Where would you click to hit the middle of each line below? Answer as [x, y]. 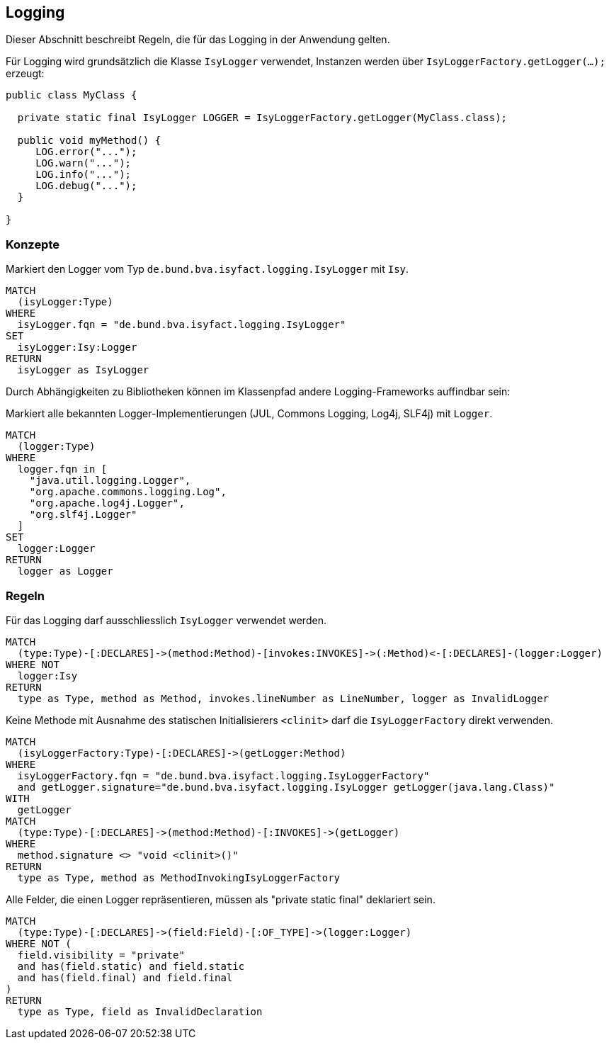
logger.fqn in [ [62, 469]
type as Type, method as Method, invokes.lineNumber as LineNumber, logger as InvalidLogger [283, 698]
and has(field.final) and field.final [125, 977]
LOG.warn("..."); [84, 163]
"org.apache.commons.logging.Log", [128, 492]
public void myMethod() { [89, 141]
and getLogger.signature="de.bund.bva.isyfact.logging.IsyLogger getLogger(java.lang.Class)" [286, 787]
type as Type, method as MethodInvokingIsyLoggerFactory [179, 877]
